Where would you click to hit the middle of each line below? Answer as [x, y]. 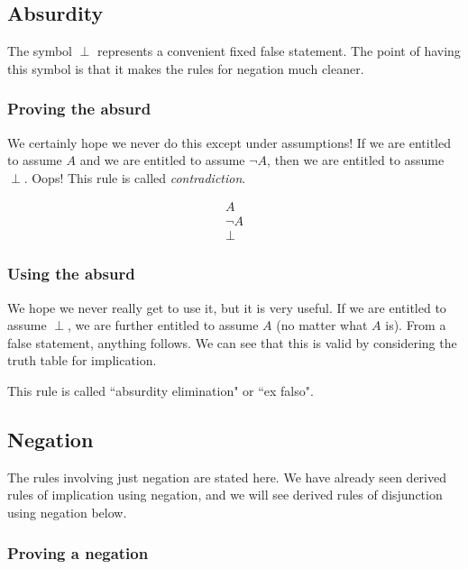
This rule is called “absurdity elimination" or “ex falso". [161, 391]
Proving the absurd [79, 109]
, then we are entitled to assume [356, 160]
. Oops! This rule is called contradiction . [135, 177]
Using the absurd [71, 274]
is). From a [416, 325]
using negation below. [67, 513]
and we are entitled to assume [162, 160]
